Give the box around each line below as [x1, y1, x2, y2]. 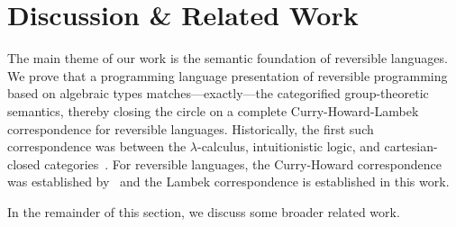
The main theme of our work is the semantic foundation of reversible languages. [7, 49, 448, 68]
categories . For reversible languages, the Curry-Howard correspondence [44, 154, 442, 173]
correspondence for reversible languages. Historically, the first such [7, 119, 374, 138]
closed [7, 154, 41, 173]
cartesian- [384, 137, 438, 156]
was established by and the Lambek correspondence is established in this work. [7, 172, 450, 191]
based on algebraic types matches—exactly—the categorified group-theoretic [7, 84, 429, 103]
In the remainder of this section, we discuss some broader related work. [7, 202, 400, 221]
